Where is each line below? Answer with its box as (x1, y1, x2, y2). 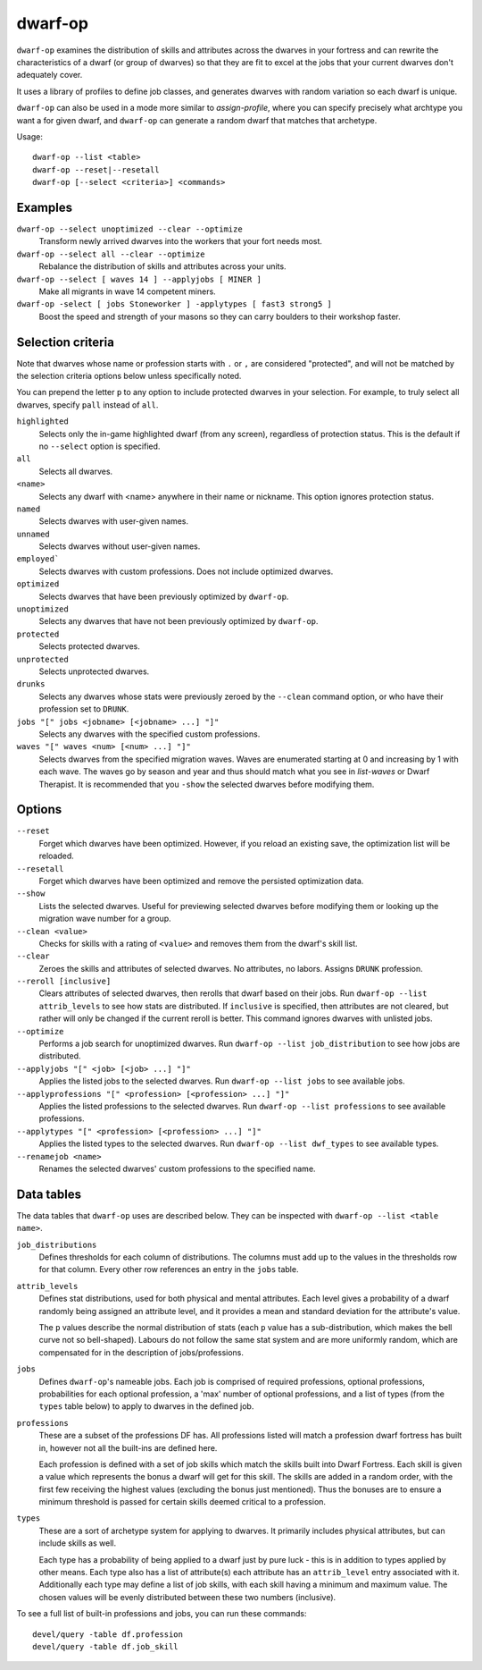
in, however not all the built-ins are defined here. (38, 1442, 218, 1453)
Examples (16, 199, 73, 215)
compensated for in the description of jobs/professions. (38, 1346, 245, 1358)
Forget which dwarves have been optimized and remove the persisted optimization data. (38, 875, 364, 886)
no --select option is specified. (38, 441, 161, 451)
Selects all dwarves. (38, 466, 113, 477)
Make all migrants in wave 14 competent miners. (38, 286, 216, 297)
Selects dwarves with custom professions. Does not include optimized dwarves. (38, 566, 334, 577)
